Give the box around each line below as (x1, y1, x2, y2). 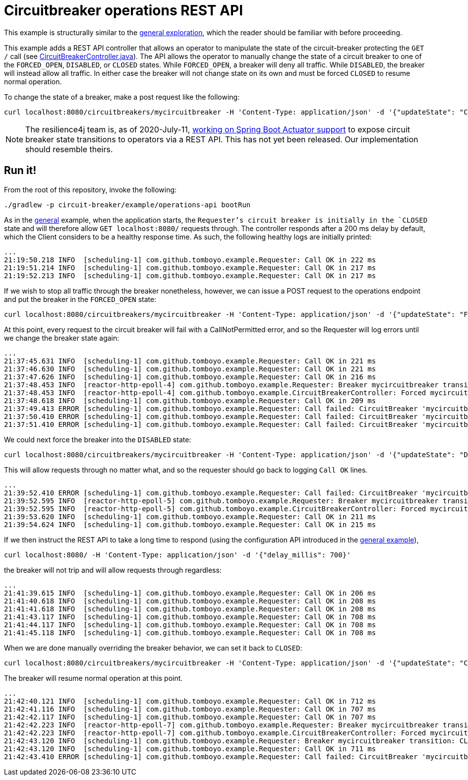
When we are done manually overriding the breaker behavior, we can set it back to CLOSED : (4, 643, 302, 652)
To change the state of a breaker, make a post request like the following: (4, 92, 240, 101)
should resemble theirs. (25, 144, 113, 154)
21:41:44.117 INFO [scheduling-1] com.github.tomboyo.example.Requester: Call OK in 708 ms (4, 620, 376, 629)
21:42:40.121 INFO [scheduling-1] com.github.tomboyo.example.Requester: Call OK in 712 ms (4, 697, 376, 705)
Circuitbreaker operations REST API (4, 2, 243, 19)
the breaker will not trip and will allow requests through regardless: (4, 565, 222, 574)
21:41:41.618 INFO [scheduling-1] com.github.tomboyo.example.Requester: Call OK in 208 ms (4, 604, 376, 613)
